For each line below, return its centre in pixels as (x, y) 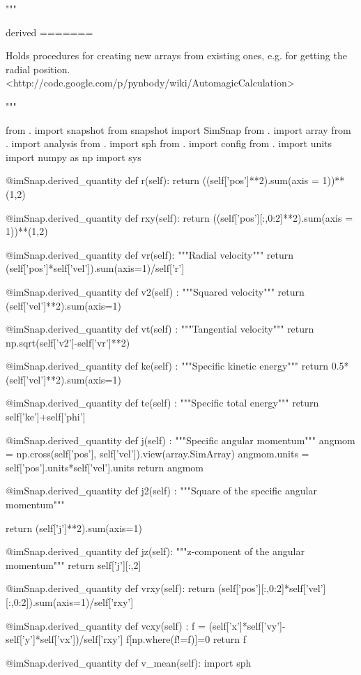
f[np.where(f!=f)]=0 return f (186, 639)
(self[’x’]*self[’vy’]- (247, 625)
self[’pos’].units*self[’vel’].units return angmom (105, 467)
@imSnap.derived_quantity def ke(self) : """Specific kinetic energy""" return (167, 366)
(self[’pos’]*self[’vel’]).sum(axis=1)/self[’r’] (95, 268)
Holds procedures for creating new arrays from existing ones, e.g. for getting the (176, 55)
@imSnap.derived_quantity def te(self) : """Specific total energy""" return (162, 403)
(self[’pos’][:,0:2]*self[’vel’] (272, 588)
